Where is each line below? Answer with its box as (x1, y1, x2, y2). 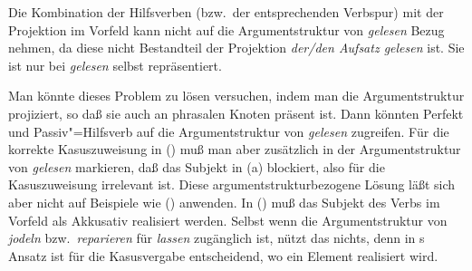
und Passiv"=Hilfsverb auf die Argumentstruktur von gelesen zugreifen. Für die (8, 121, 449, 140)
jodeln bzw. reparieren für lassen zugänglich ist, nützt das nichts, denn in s (8, 228, 425, 247)
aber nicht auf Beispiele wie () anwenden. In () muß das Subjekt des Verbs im (8, 192, 440, 211)
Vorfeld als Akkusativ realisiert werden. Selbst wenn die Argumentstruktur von (8, 210, 448, 229)
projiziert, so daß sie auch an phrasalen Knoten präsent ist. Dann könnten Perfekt (8, 103, 464, 122)
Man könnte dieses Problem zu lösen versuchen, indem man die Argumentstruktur (8, 86, 465, 105)
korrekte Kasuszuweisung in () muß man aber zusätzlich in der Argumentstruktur (8, 140, 461, 159)
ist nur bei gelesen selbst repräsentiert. (8, 55, 222, 74)
